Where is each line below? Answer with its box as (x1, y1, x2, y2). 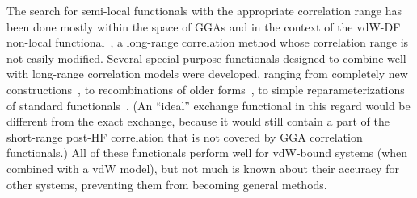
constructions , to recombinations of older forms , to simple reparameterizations (6, 80, 405, 97)
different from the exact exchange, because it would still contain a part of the (6, 113, 390, 130)
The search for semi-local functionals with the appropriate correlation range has (6, 2, 402, 19)
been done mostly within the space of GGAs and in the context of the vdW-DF (6, 18, 401, 35)
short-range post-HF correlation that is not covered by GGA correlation (6, 128, 363, 145)
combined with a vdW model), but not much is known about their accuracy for (6, 159, 399, 176)
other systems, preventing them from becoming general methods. (6, 175, 327, 192)
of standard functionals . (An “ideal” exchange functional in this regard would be (6, 97, 411, 113)
